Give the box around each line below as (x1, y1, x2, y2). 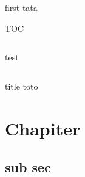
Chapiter (5, 115, 81, 140)
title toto (5, 79, 38, 92)
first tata (5, 1, 38, 13)
